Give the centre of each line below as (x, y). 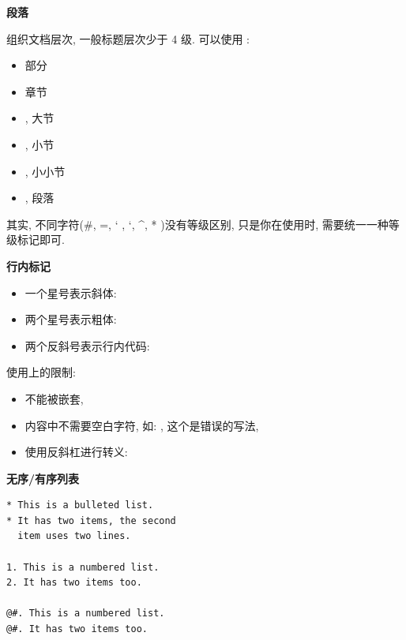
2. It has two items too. (74, 583)
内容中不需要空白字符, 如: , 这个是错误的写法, (142, 425)
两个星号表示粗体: (71, 319)
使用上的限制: (41, 372)
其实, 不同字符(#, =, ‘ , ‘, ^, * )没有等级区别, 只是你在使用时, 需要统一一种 (197, 224)
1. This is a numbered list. (83, 567)
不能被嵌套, (54, 398)
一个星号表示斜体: (71, 292)
